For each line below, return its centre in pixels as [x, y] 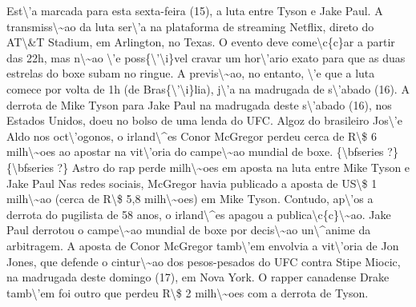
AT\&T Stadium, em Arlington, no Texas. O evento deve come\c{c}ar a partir [201, 42]
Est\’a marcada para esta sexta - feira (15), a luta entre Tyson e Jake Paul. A [195, 10]
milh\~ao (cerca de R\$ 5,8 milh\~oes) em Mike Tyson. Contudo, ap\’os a [190, 199]
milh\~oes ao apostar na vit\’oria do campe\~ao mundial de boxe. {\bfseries [195, 152]
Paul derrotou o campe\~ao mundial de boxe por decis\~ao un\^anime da [189, 230]
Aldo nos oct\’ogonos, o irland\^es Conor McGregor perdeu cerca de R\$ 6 [192, 136]
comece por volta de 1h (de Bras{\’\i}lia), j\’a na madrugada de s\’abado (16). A [208, 88]
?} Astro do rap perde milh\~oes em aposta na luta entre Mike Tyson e [234, 167]
